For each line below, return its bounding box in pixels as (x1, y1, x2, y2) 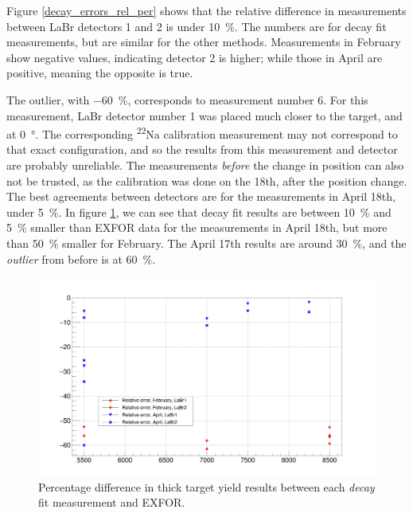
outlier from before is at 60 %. (6, 250, 156, 267)
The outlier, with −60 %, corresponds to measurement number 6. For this (6, 91, 368, 108)
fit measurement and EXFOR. (38, 494, 185, 511)
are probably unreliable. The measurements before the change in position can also (6, 157, 404, 173)
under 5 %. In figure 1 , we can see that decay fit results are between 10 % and (6, 203, 392, 220)
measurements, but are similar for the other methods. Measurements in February (6, 33, 401, 50)
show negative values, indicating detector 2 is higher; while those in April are (6, 49, 383, 65)
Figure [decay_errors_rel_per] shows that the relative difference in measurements (6, 2, 407, 18)
